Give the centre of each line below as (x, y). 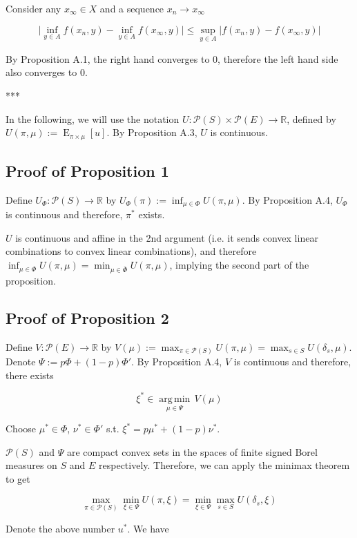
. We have (148, 528)
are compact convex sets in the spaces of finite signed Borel (192, 451)
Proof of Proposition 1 (87, 171)
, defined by (311, 118)
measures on (31, 465)
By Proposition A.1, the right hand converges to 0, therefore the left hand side (172, 58)
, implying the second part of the (239, 265)
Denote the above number (60, 528)
